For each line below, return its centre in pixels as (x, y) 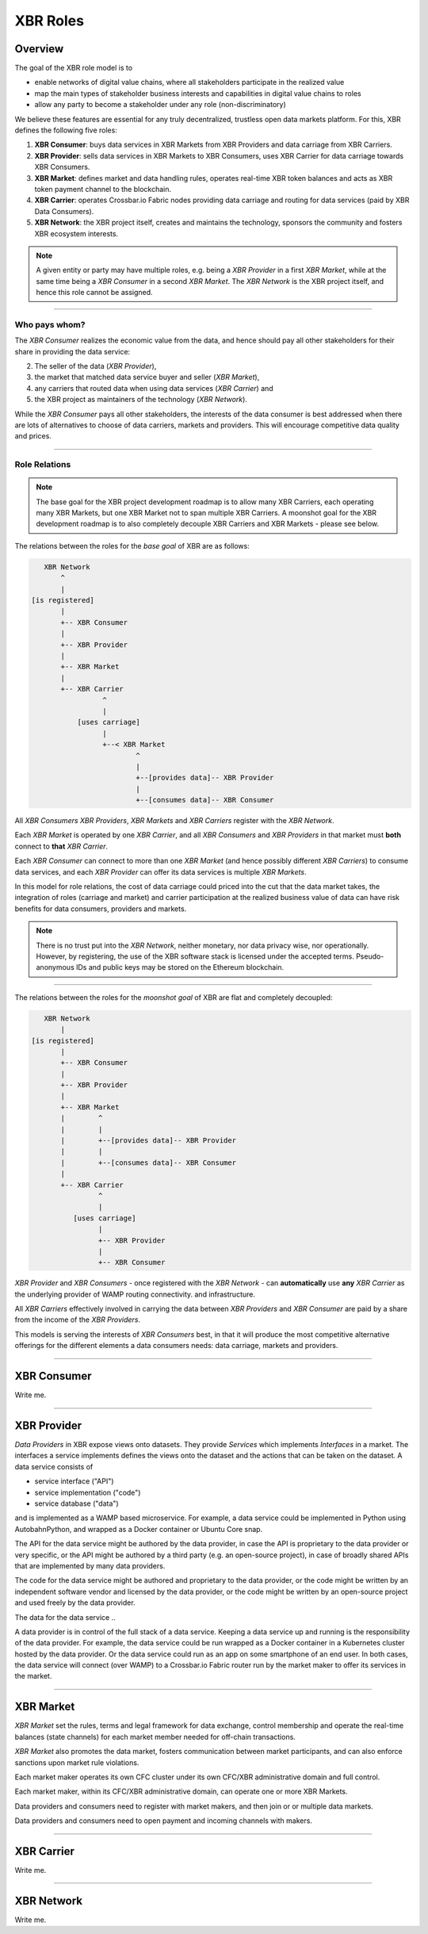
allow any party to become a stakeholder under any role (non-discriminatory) (160, 105)
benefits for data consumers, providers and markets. (101, 909)
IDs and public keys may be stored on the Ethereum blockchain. (180, 967)
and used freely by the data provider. (75, 1603)
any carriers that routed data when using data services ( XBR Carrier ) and (154, 388)
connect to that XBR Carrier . (61, 846)
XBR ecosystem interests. (76, 233)
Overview (39, 49)
